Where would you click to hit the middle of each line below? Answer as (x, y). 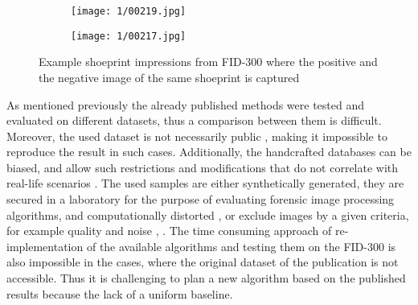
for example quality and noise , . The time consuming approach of (169, 231)
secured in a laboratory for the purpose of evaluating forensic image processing (201, 199)
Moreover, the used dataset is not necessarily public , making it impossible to (197, 136)
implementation (45, 246)
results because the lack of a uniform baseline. (120, 293)
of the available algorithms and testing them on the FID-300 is (241, 246)
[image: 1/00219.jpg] (129, 11)
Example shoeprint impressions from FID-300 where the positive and (208, 62)
